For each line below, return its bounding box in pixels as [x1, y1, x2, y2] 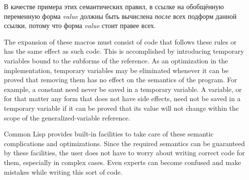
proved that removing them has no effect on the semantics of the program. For [4, 75, 237, 85]
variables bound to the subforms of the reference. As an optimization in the [4, 55, 228, 65]
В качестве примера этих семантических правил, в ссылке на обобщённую [4, 1, 224, 11]
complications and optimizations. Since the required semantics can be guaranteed [4, 138, 245, 148]
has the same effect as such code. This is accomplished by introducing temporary [4, 46, 244, 56]
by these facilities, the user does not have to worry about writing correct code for [4, 148, 245, 158]
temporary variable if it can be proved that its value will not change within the [4, 103, 239, 113]
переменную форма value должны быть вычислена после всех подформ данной [4, 11, 237, 21]
